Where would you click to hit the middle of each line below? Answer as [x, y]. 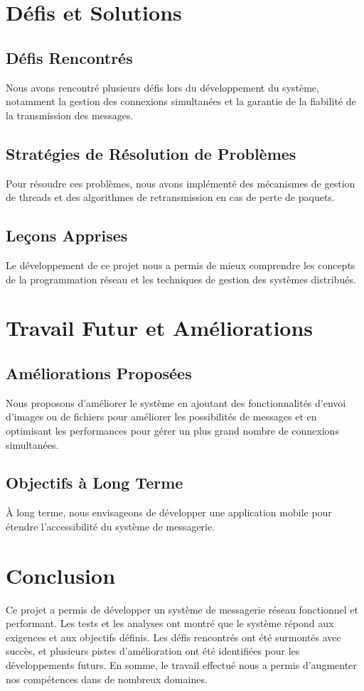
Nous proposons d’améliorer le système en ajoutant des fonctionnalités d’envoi [176, 402]
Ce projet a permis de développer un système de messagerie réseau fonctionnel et [182, 609]
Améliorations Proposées [99, 372]
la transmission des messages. [70, 115]
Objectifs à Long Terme [95, 483]
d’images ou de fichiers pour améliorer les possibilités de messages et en [161, 417]
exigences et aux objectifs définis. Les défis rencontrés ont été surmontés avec [173, 637]
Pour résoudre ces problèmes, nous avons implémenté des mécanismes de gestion [181, 183]
